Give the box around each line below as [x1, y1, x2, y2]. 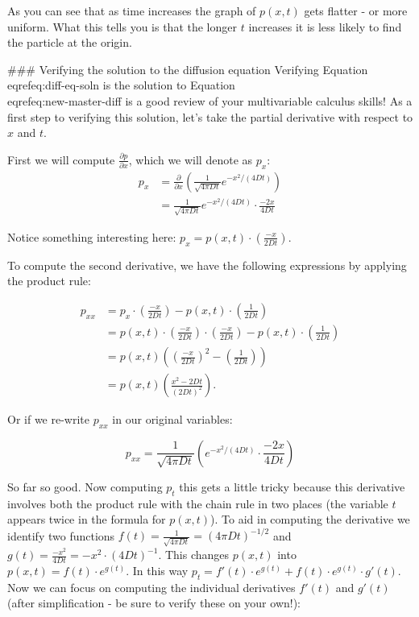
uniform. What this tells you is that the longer [7, 18, 237, 35]
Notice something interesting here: [7, 228, 176, 245]
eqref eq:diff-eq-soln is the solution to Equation [7, 77, 235, 93]
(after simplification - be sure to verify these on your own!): [7, 594, 301, 611]
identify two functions [7, 527, 115, 544]
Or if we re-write [7, 411, 89, 428]
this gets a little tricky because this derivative [179, 478, 405, 495]
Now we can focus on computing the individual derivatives [7, 578, 296, 595]
